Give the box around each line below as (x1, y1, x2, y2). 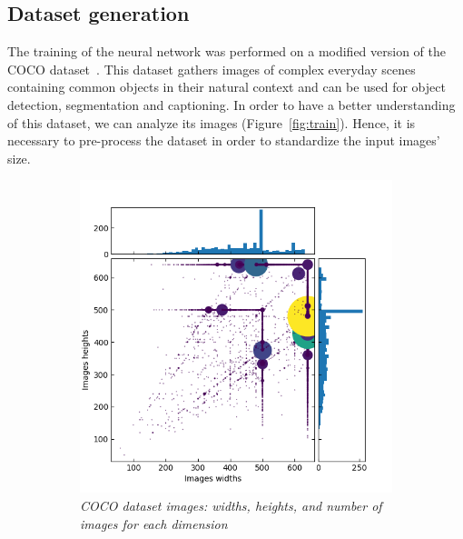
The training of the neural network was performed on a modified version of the (7, 42, 447, 61)
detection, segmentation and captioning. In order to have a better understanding (7, 95, 456, 114)
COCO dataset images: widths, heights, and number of (80, 495, 382, 514)
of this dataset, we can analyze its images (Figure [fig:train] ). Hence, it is (7, 113, 416, 132)
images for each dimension (80, 514, 228, 533)
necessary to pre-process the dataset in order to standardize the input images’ (7, 131, 440, 150)
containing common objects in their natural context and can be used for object (7, 77, 446, 96)
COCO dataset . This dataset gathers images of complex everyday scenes (7, 59, 416, 78)
